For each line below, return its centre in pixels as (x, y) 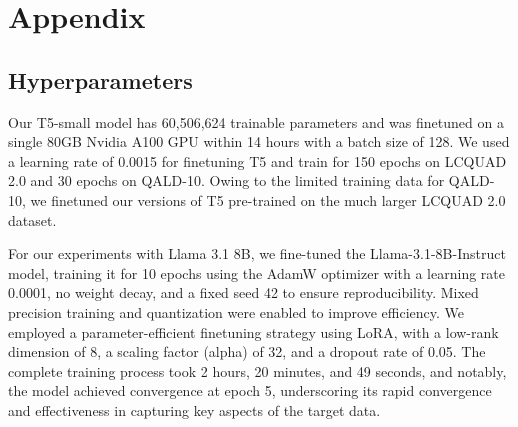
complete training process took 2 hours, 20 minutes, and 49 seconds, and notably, (257, 370)
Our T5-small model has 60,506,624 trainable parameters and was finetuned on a (256, 121)
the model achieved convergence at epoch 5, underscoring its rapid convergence (250, 390)
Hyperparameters (100, 79)
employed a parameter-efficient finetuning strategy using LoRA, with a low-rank (253, 331)
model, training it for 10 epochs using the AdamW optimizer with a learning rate (256, 272)
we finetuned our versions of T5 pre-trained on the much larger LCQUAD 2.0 (268, 199)
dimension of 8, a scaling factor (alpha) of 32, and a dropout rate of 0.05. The (247, 351)
